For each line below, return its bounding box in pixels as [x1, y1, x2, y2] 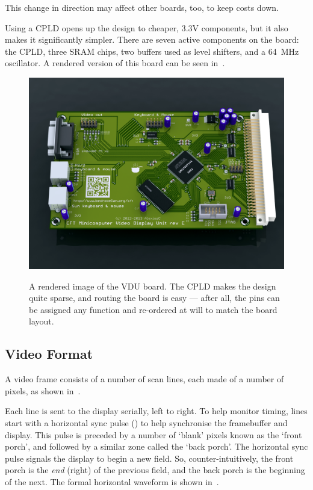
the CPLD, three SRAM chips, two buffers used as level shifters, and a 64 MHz [5, 45, 299, 57]
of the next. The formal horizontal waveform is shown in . [5, 475, 219, 488]
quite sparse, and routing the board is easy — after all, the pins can [29, 291, 280, 304]
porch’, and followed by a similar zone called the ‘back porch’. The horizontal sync [5, 440, 308, 453]
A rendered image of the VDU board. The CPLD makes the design [29, 279, 276, 292]
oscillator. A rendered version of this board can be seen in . [5, 57, 225, 69]
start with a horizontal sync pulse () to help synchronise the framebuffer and [5, 416, 288, 429]
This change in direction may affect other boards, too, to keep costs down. [5, 1, 279, 13]
